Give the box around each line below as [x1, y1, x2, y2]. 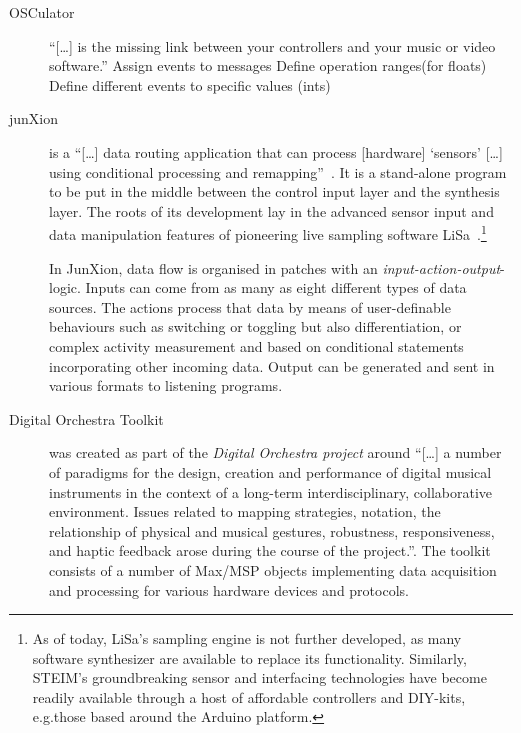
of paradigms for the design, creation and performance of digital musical [49, 461, 492, 482]
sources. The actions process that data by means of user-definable [49, 296, 451, 317]
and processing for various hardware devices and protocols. [49, 579, 409, 600]
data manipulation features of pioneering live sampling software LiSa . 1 [49, 221, 487, 244]
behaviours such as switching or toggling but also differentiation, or [49, 316, 462, 337]
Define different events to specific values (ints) [49, 74, 331, 95]
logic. [49, 277, 81, 298]
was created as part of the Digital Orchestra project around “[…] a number [49, 442, 502, 463]
